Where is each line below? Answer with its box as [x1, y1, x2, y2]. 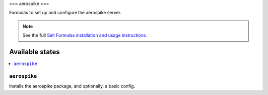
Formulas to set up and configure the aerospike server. [9, 10, 122, 16]
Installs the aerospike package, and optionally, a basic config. [9, 83, 135, 89]
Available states [9, 47, 60, 56]
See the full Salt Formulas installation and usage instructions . [22, 32, 147, 38]
